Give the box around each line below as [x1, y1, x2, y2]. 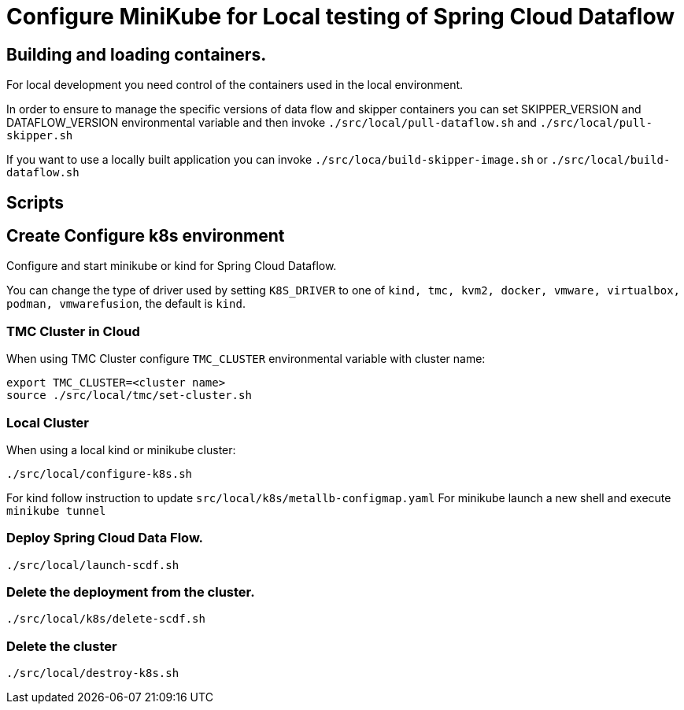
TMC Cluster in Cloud [6, 323, 140, 339]
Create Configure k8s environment [6, 226, 285, 246]
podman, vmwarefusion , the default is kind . [6, 297, 246, 311]
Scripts [6, 192, 64, 213]
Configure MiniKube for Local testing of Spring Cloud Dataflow [6, 3, 675, 30]
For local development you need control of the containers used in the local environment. [6, 78, 464, 92]
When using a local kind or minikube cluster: [6, 442, 236, 457]
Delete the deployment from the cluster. [6, 584, 255, 601]
